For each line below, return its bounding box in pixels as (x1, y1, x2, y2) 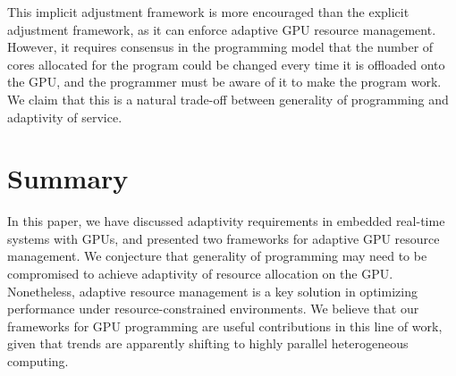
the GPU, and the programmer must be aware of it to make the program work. (7, 72, 442, 91)
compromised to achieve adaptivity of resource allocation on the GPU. (7, 264, 393, 283)
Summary (7, 160, 129, 196)
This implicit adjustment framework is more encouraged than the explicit (7, 3, 410, 21)
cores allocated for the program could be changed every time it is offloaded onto (7, 54, 445, 73)
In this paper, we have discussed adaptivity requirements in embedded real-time (7, 212, 445, 230)
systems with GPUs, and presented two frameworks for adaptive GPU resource (7, 229, 440, 247)
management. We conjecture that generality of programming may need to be (7, 246, 427, 265)
